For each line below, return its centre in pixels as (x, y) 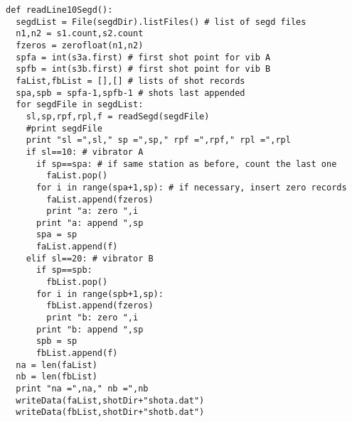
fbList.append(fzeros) (100, 306)
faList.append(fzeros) (100, 199)
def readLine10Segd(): (59, 10)
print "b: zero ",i (92, 318)
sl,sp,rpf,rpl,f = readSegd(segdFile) (118, 116)
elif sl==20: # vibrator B (90, 258)
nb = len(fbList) (57, 377)
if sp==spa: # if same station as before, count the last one (186, 164)
